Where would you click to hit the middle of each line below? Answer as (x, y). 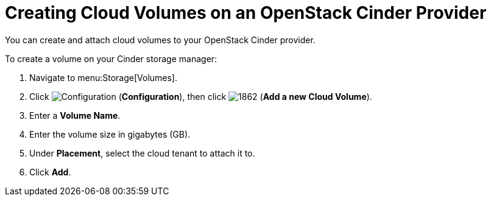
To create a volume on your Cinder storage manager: (111, 58)
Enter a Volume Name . (75, 115)
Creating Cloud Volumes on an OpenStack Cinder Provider (246, 13)
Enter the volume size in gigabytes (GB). (110, 134)
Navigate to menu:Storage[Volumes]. (104, 77)
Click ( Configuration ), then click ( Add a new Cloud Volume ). (201, 96)
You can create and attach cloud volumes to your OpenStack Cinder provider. (160, 40)
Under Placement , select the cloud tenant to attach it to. (142, 153)
